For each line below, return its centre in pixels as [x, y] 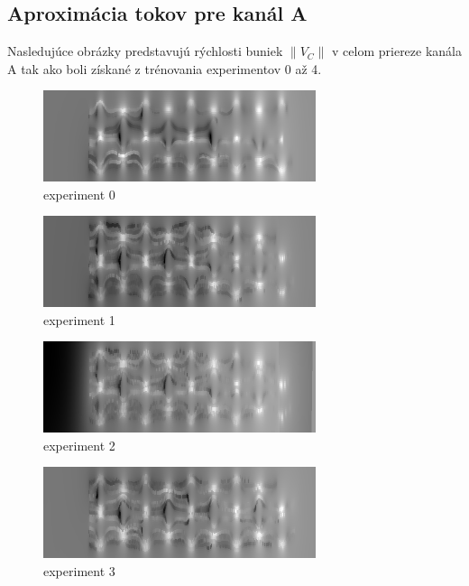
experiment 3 [79, 570]
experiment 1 [79, 319]
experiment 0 [79, 194]
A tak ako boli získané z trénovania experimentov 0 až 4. [165, 68]
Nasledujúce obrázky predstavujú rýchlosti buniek [145, 51]
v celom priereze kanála [397, 51]
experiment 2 [79, 445]
